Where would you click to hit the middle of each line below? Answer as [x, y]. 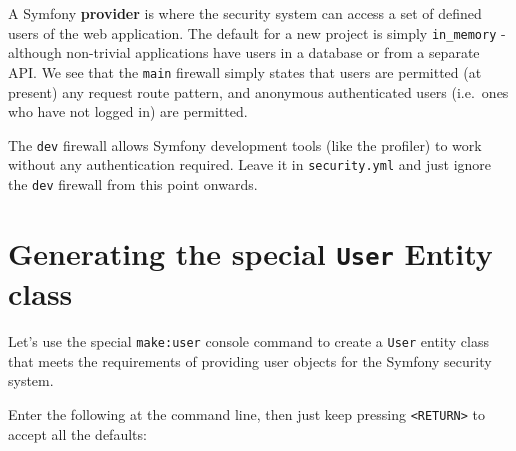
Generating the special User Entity [250, 252]
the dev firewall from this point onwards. [133, 184]
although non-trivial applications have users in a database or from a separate [244, 52]
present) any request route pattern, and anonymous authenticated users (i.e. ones [258, 91]
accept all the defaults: [77, 433]
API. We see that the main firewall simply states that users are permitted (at [245, 71]
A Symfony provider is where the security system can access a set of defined [245, 13]
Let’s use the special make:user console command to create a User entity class [249, 341]
